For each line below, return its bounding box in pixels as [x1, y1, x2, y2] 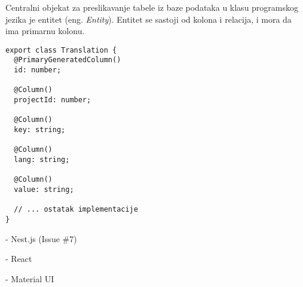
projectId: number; [14, 96, 91, 105]
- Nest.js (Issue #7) [5, 232, 77, 245]
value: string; [14, 185, 74, 194]
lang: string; [14, 155, 70, 164]
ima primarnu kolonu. [5, 25, 85, 37]
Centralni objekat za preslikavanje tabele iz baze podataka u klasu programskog [5, 1, 299, 13]
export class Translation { [5, 45, 117, 54]
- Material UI [5, 272, 54, 285]
